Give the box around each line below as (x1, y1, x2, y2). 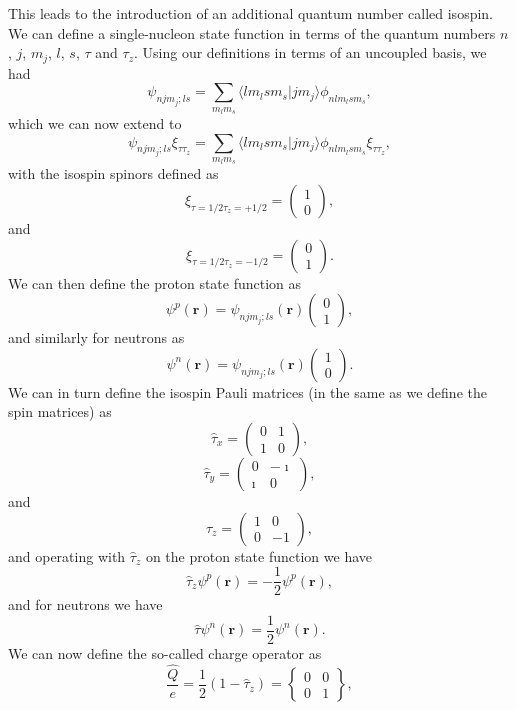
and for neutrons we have (8, 594, 163, 615)
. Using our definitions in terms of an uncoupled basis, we (133, 42, 487, 63)
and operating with (8, 545, 126, 566)
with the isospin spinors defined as (8, 163, 219, 184)
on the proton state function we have (145, 545, 372, 566)
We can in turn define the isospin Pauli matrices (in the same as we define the (8, 381, 487, 402)
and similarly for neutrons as (8, 327, 185, 348)
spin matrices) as (8, 401, 112, 422)
